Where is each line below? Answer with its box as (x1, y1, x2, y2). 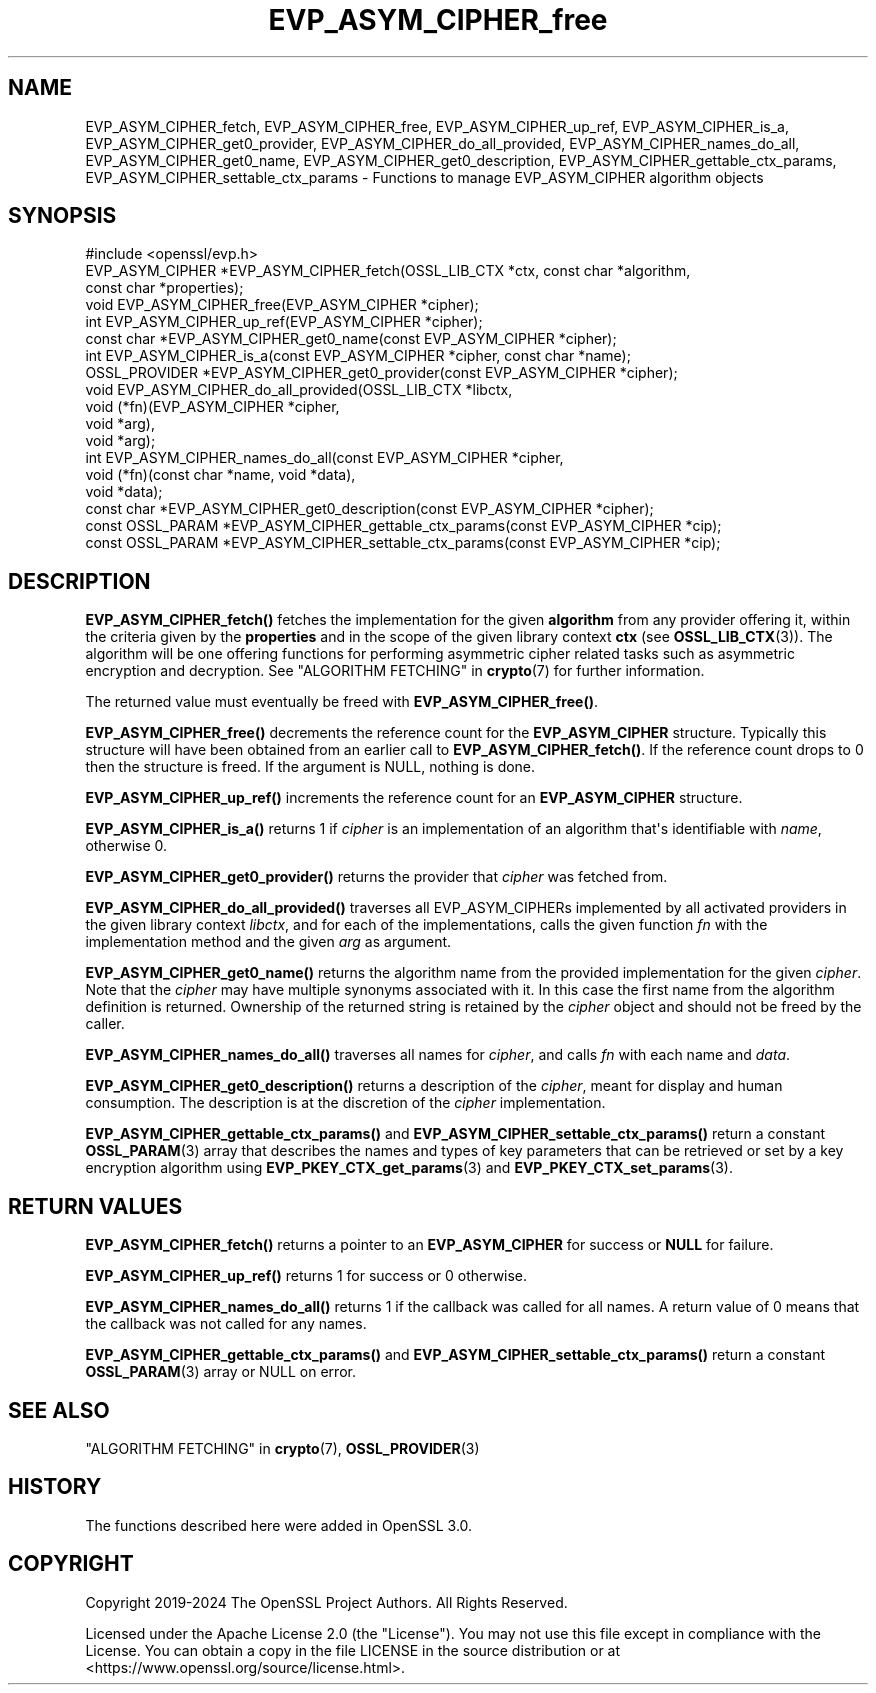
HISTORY (8, 1474, 102, 1500)
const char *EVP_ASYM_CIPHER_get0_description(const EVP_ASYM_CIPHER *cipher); (85, 500, 654, 518)
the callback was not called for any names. (85, 1315, 367, 1333)
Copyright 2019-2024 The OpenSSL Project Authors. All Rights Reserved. (85, 1593, 568, 1611)
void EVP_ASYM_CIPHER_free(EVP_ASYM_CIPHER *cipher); (85, 296, 479, 314)
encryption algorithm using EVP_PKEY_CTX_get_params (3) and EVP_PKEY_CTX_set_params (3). (85, 1159, 733, 1177)
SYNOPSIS (8, 203, 117, 229)
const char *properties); (85, 279, 244, 297)
